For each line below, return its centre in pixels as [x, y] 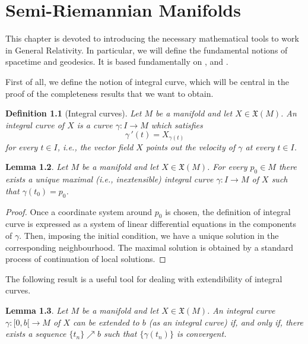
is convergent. [201, 334]
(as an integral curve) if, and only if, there [226, 322]
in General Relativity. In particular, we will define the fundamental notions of [147, 50]
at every [260, 146]
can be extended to [106, 322]
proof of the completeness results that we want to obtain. [109, 93]
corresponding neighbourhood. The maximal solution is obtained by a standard [150, 247]
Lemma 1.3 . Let [37, 310]
